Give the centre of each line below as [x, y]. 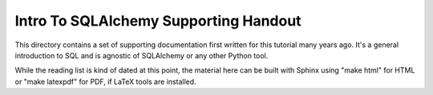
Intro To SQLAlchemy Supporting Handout [158, 21]
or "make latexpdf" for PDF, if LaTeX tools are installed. [105, 81]
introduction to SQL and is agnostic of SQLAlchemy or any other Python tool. [142, 55]
